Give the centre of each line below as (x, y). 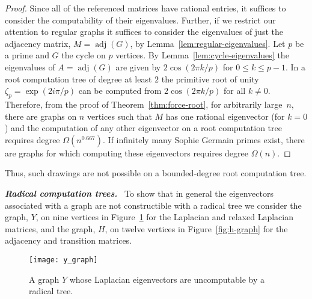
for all (234, 91)
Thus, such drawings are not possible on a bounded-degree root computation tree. (156, 173)
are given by (138, 66)
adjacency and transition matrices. (69, 240)
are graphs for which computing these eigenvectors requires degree (127, 153)
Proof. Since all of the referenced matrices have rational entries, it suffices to (145, 8)
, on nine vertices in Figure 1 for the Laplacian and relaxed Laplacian (165, 217)
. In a (296, 66)
